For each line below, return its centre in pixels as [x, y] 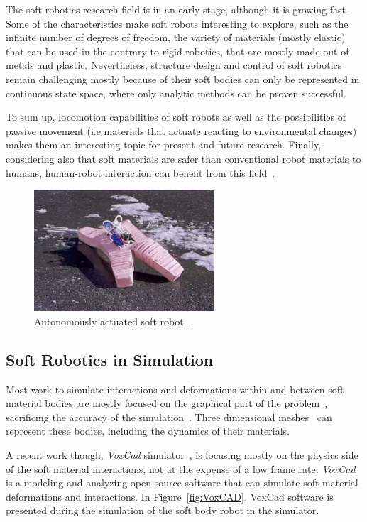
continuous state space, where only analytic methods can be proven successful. [176, 93]
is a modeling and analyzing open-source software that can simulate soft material [182, 483]
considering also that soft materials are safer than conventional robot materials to [183, 158]
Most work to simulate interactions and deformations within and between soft [175, 389]
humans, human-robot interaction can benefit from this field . [141, 172]
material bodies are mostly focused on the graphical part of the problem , [167, 403]
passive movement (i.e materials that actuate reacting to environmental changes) [181, 130]
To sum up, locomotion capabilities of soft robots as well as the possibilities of [176, 117]
